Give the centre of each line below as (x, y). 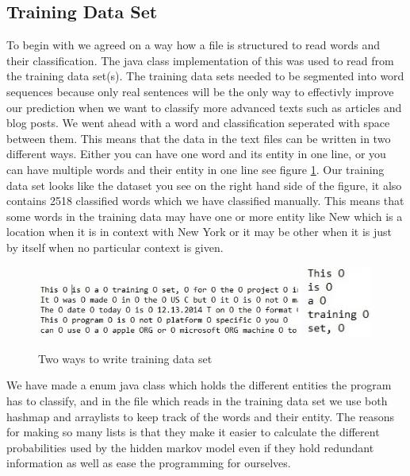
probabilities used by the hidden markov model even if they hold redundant (190, 447)
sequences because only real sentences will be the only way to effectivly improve (200, 91)
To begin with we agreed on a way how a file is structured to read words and (193, 45)
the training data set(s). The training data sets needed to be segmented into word (205, 76)
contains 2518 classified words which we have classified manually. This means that (205, 201)
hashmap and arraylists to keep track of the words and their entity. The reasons (201, 416)
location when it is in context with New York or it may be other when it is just (199, 232)
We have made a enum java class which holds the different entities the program (199, 385)
